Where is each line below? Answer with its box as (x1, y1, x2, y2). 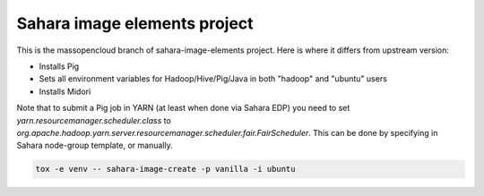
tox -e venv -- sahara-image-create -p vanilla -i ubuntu (35, 164, 296, 175)
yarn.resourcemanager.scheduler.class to (16, 115, 172, 125)
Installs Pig (39, 61, 80, 72)
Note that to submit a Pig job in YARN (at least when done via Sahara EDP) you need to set (16, 103, 350, 114)
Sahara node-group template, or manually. (16, 140, 174, 151)
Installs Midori (39, 86, 91, 97)
